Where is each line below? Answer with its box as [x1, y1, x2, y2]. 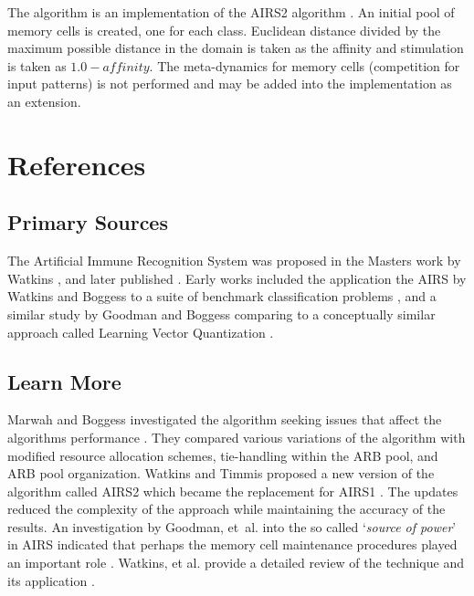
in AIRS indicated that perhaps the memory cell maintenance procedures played [7, 535, 458, 554]
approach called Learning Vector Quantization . [7, 322, 274, 341]
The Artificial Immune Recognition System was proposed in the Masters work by [7, 251, 461, 270]
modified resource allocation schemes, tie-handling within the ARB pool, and [7, 445, 438, 465]
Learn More [7, 367, 121, 395]
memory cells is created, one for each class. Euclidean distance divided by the [7, 20, 441, 39]
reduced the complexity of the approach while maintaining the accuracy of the [7, 499, 446, 518]
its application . [7, 570, 95, 590]
